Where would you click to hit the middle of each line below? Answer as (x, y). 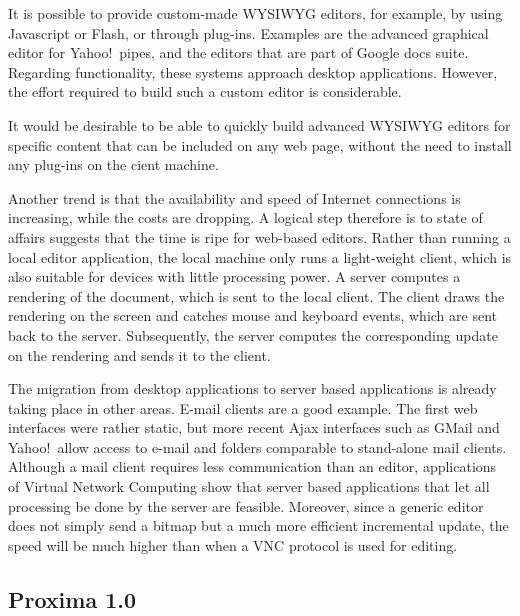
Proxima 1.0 (72, 598)
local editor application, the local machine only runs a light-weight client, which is (260, 256)
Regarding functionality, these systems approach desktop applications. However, (253, 71)
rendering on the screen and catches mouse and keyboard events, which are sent (252, 315)
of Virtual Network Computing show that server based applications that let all (249, 486)
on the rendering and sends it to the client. (139, 354)
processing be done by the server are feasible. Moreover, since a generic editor (246, 505)
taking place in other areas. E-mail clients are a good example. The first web (243, 407)
